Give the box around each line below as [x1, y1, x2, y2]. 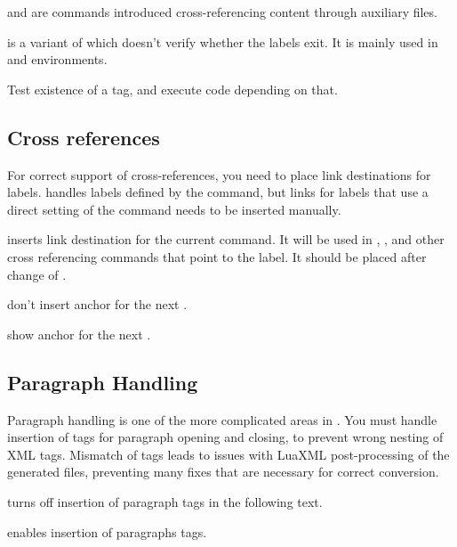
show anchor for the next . [7, 324, 151, 343]
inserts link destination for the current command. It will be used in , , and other [7, 230, 445, 249]
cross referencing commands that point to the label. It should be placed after [7, 247, 427, 265]
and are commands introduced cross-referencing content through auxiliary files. [7, 3, 437, 20]
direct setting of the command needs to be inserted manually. [7, 200, 341, 218]
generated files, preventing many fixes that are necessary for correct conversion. [7, 462, 439, 481]
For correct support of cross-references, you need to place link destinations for [7, 165, 431, 184]
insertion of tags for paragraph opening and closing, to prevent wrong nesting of [7, 428, 444, 446]
